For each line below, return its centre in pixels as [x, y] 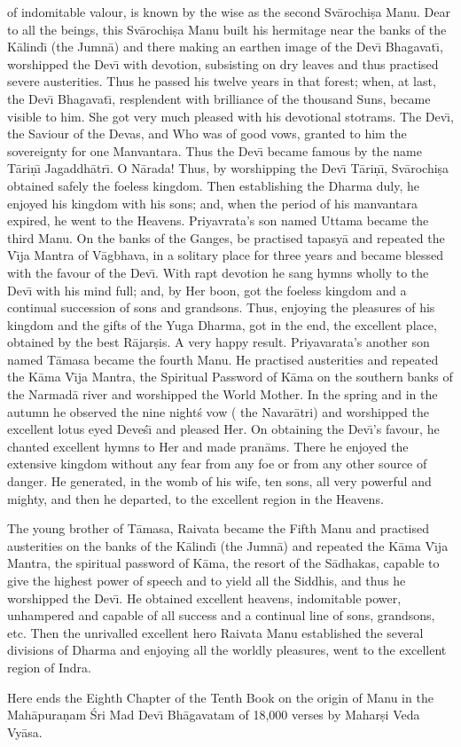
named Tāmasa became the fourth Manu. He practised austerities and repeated [223, 359]
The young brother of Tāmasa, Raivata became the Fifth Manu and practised [218, 528]
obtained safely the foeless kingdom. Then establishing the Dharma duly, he [213, 185]
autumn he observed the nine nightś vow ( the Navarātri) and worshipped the [219, 411]
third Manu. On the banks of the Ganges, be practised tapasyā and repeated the [226, 237]
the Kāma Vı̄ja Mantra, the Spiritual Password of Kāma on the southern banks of [230, 377]
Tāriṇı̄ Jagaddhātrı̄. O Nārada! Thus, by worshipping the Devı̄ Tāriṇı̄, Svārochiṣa [228, 168]
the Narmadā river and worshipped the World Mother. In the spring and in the [223, 394]
